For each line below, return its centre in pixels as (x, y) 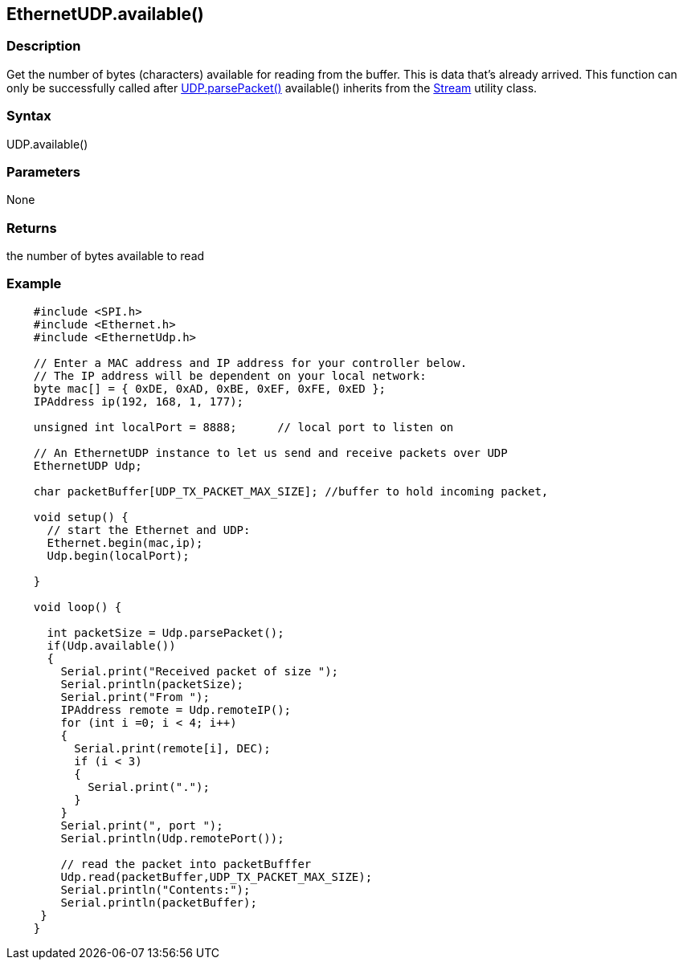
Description (44, 46)
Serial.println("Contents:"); (155, 889)
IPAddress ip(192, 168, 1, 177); (139, 401)
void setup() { (81, 517)
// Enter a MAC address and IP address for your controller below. (250, 363)
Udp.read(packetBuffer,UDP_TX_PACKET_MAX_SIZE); (217, 876)
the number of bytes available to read (106, 256)
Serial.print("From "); (135, 697)
